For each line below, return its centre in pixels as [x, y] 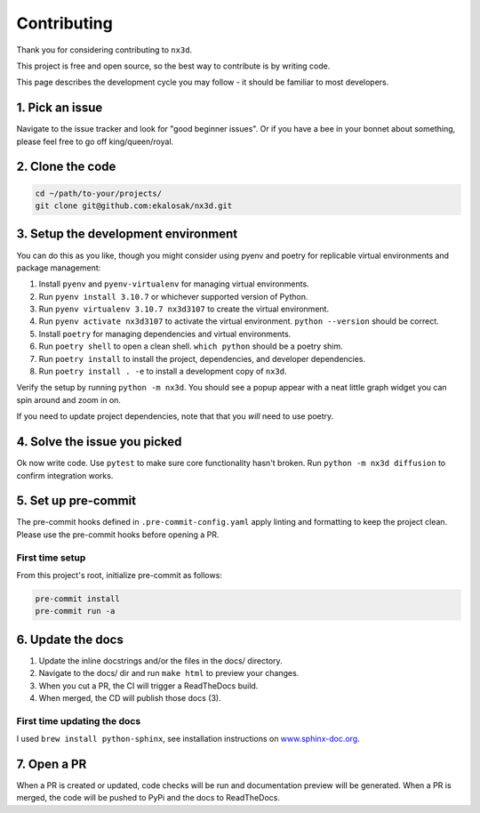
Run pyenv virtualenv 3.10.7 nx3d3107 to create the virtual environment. [184, 309]
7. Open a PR [52, 764]
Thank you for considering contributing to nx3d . [104, 50]
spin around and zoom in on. [69, 399]
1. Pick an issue [60, 108]
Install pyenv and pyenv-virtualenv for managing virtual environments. [174, 284]
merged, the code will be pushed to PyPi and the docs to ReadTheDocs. [148, 798]
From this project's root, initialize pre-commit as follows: [119, 575]
